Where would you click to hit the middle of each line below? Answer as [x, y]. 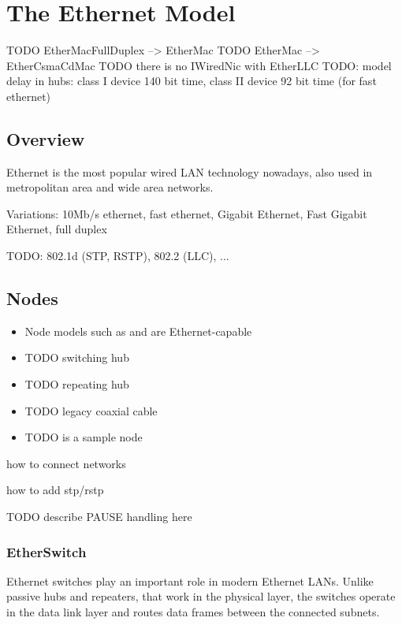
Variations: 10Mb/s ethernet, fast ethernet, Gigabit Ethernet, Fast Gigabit [187, 213]
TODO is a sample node [84, 437]
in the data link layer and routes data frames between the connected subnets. [193, 612]
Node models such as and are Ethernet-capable [138, 331]
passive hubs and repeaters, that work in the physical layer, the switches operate [201, 596]
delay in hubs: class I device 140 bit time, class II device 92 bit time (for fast [192, 81]
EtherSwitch [47, 551]
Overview [46, 138]
